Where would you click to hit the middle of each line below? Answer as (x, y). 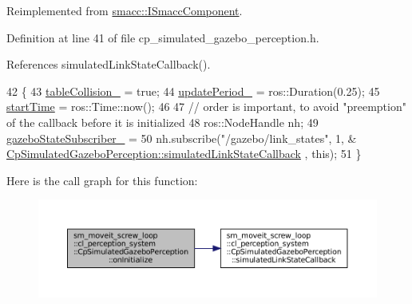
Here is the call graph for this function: (102, 180)
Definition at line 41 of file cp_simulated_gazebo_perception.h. (163, 37)
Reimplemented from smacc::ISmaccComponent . (125, 10)
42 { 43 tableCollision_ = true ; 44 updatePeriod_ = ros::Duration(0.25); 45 (193, 91)
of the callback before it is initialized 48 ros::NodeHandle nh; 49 (162, 122)
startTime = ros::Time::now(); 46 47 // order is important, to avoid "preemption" (206, 107)
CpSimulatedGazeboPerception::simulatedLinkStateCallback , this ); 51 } (184, 154)
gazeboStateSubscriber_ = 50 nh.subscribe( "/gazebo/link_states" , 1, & (182, 138)
